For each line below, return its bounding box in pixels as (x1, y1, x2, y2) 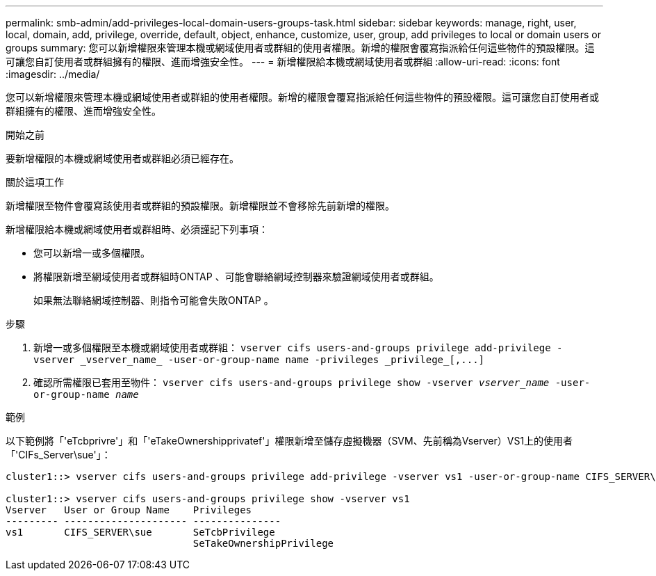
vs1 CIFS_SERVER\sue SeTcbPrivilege (6, 527, 275, 538)
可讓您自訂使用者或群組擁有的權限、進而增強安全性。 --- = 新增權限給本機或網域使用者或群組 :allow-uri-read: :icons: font (6, 56, 560, 67)
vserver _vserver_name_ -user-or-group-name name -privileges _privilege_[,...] (33, 354, 485, 365)
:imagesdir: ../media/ (6, 68, 100, 80)
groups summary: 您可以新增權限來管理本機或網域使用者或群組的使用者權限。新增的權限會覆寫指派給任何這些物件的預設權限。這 (6, 42, 595, 54)
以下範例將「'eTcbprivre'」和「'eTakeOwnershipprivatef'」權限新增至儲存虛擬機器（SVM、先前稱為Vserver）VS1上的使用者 (6, 435, 573, 447)
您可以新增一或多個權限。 (33, 247, 150, 259)
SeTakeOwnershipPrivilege (192, 538, 334, 549)
